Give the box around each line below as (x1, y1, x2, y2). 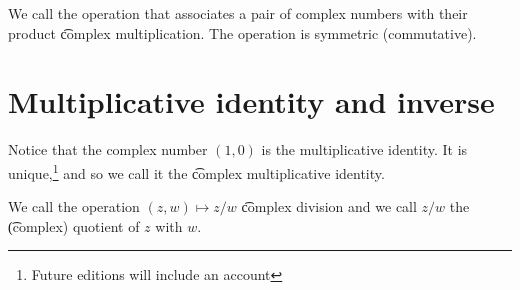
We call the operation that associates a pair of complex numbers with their (8, 3, 468, 23)
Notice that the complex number (8, 139, 208, 160)
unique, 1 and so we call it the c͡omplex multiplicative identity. (8, 159, 385, 183)
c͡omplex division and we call (241, 196, 417, 217)
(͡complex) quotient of (8, 215, 140, 236)
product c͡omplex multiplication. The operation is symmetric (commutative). (8, 22, 477, 43)
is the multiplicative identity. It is (261, 139, 468, 160)
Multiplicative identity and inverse (8, 81, 495, 122)
